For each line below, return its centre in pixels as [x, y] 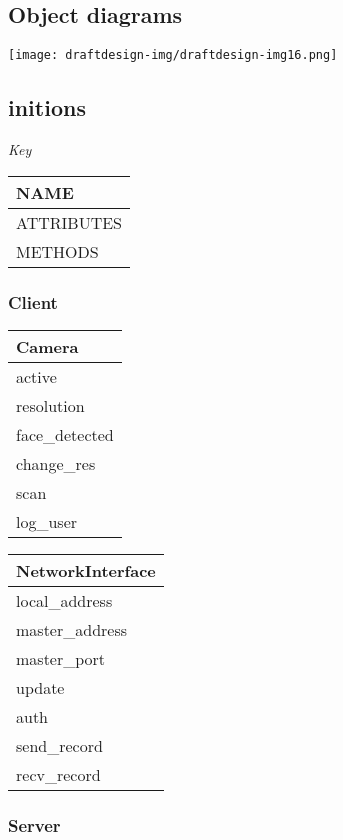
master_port [61, 658]
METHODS [57, 251]
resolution [50, 405]
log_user [47, 521]
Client [33, 301]
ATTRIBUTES [69, 222]
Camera [47, 346]
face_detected [65, 434]
